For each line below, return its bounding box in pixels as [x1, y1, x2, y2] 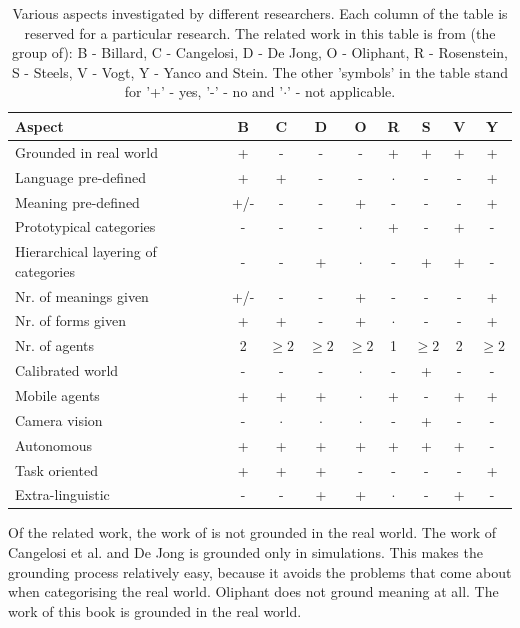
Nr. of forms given [15, 310, 126, 331]
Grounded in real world [15, 141, 158, 162]
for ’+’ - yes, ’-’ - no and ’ [124, 81, 284, 102]
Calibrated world [15, 360, 119, 381]
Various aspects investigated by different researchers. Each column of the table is [12, 3, 508, 23]
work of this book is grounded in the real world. [8, 600, 302, 621]
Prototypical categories [15, 216, 156, 237]
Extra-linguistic [15, 484, 110, 505]
